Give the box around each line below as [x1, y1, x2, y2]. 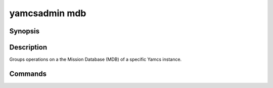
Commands [9, 69, 47, 78]
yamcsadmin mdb [9, 8, 86, 19]
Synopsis [9, 27, 40, 35]
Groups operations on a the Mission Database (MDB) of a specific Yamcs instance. [9, 56, 182, 63]
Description [9, 43, 48, 52]
